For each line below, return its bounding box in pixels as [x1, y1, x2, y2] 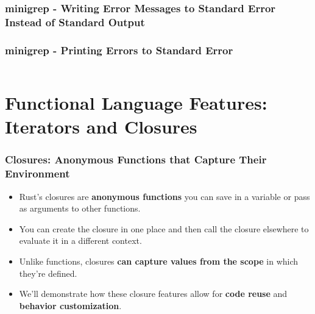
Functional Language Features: [5, 90, 267, 115]
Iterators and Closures [5, 114, 197, 139]
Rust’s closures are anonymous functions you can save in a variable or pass [19, 190, 310, 202]
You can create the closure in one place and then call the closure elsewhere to [19, 222, 309, 235]
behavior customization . [19, 299, 122, 312]
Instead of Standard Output [5, 14, 145, 29]
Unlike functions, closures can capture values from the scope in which [19, 255, 299, 268]
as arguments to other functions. [19, 202, 141, 215]
